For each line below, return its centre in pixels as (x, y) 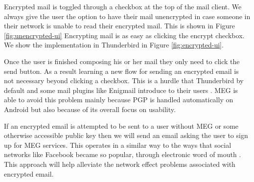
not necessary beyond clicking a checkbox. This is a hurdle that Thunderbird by (124, 80)
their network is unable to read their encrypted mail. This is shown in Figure (120, 26)
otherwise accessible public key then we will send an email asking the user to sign (126, 135)
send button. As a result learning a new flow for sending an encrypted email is (121, 71)
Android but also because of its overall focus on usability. (90, 109)
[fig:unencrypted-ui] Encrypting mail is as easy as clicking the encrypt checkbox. (124, 35)
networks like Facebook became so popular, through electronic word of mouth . (123, 154)
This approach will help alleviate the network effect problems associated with (120, 164)
